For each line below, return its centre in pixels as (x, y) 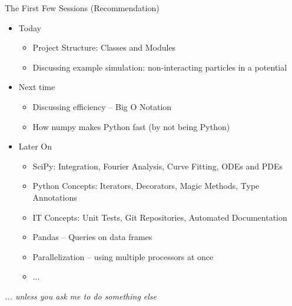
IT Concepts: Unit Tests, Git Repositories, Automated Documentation (160, 217)
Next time (37, 87)
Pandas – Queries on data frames (92, 237)
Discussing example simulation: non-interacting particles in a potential (160, 67)
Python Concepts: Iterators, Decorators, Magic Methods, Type (146, 186)
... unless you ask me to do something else (81, 296)
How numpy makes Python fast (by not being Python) (131, 126)
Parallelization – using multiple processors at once (123, 256)
